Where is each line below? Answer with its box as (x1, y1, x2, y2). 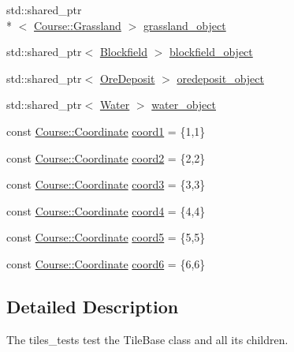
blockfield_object (169, 43, 253, 60)
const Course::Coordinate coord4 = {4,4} (6, 202, 206, 219)
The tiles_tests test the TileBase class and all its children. (6, 331, 288, 347)
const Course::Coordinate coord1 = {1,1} (6, 122, 206, 139)
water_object (151, 96, 216, 113)
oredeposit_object (177, 69, 264, 86)
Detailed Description (6, 294, 179, 318)
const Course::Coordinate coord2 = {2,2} (6, 149, 206, 166)
